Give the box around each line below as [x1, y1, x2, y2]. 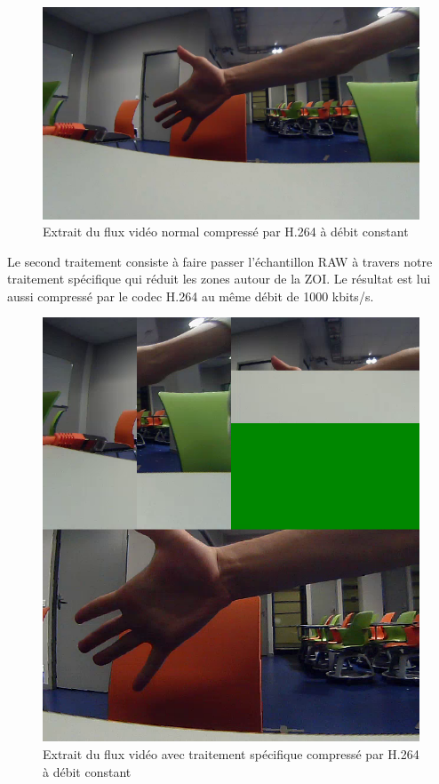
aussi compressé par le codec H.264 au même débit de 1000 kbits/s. [7, 286, 374, 305]
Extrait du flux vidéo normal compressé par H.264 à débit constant [43, 222, 409, 241]
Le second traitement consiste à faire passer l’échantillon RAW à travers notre [7, 252, 433, 270]
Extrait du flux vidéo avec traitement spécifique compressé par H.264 [43, 745, 419, 764]
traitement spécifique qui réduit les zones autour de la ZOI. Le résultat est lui [7, 269, 431, 288]
